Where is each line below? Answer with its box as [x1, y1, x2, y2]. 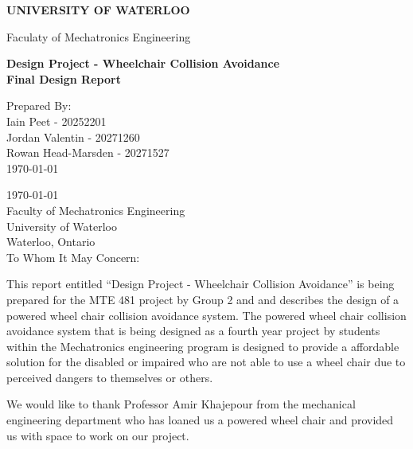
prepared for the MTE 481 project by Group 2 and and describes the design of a [6, 291, 399, 307]
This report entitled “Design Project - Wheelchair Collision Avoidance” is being [6, 275, 395, 292]
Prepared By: [6, 97, 72, 114]
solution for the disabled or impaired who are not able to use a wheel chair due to [6, 353, 406, 370]
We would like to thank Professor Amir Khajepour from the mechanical [6, 396, 356, 412]
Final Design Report [6, 70, 121, 87]
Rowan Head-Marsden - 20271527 [6, 144, 169, 161]
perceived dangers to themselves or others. [6, 369, 213, 385]
